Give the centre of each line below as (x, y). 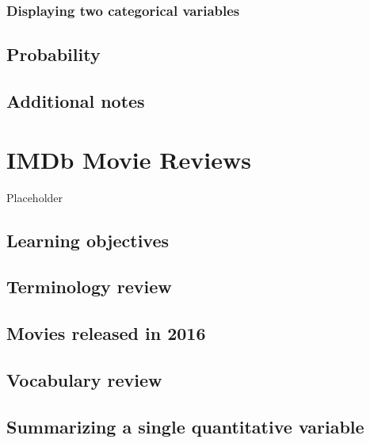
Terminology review (89, 286)
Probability (53, 54)
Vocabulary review (84, 379)
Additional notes (76, 101)
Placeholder (35, 197)
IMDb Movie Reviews (129, 159)
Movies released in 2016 (106, 333)
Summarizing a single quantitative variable (185, 426)
